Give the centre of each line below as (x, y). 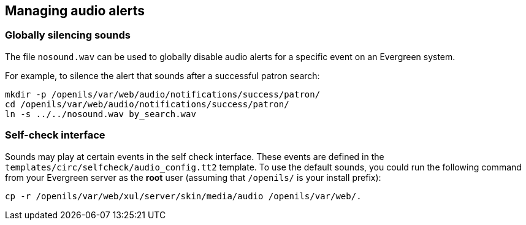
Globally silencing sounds (68, 35)
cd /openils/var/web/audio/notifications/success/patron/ (147, 104)
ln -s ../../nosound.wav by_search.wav (101, 114)
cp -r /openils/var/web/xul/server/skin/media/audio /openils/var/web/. (183, 196)
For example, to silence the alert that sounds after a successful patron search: (162, 75)
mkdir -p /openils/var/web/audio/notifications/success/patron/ (163, 94)
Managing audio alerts (75, 11)
